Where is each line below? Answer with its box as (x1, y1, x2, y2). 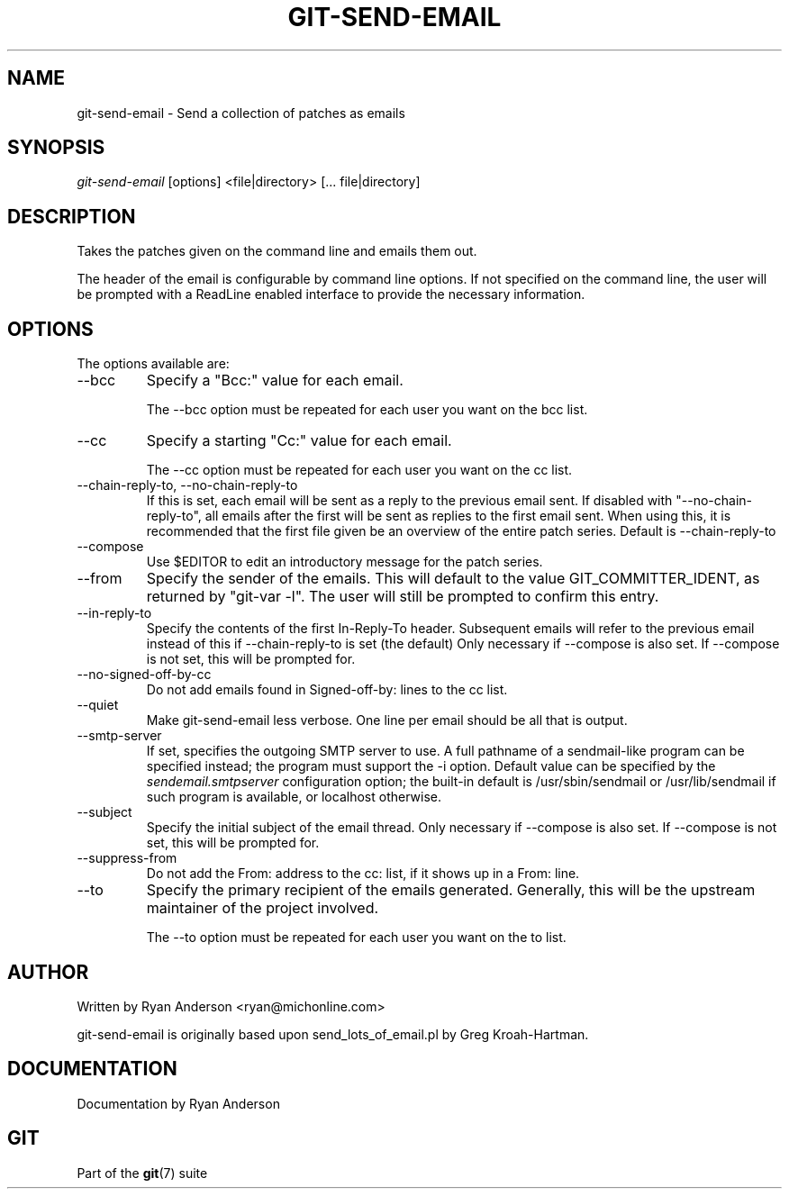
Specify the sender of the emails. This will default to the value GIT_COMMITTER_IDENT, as (146, 569, 760, 588)
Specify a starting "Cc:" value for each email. (146, 431, 452, 450)
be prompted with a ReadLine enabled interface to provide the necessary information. (77, 286, 585, 303)
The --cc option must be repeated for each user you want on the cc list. (146, 462, 573, 478)
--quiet (77, 697, 119, 713)
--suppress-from (77, 850, 177, 866)
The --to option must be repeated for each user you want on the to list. (146, 929, 567, 946)
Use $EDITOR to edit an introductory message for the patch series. (146, 554, 543, 570)
